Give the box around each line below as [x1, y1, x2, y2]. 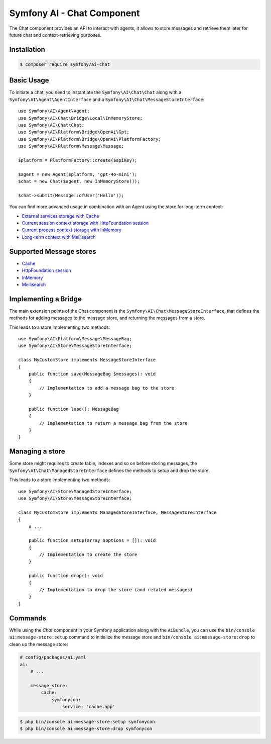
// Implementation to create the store [39, 552, 138, 557]
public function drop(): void [28, 573, 103, 579]
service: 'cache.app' [62, 704, 115, 710]
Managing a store [9, 447, 65, 456]
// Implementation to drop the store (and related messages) [39, 587, 193, 593]
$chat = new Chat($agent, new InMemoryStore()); [18, 178, 140, 184]
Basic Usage [9, 76, 49, 85]
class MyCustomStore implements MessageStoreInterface [18, 357, 156, 363]
